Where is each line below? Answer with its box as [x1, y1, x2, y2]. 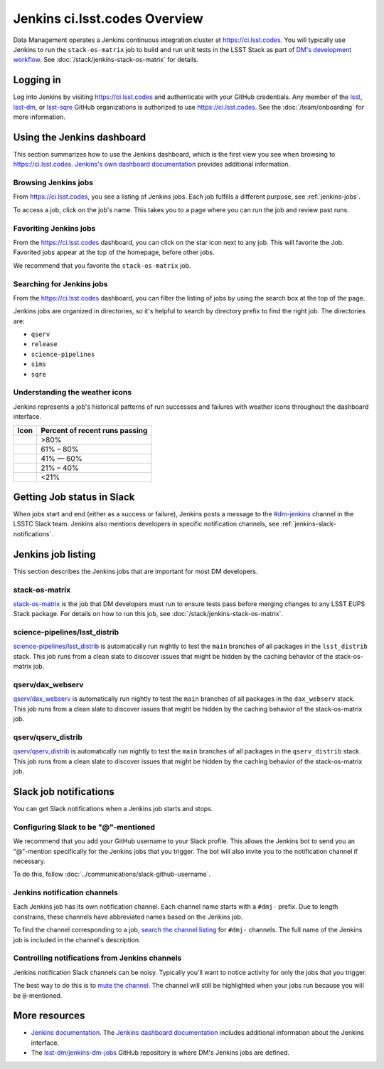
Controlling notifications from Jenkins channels [13, 953, 182, 963]
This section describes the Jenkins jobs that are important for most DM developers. [13, 567, 258, 575]
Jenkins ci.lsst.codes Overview [13, 11, 204, 26]
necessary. [13, 857, 46, 865]
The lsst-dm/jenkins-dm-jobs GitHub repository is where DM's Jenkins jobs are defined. [31, 1048, 290, 1057]
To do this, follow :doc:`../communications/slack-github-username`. [13, 870, 211, 879]
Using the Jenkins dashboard [13, 131, 146, 143]
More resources [13, 1010, 85, 1022]
